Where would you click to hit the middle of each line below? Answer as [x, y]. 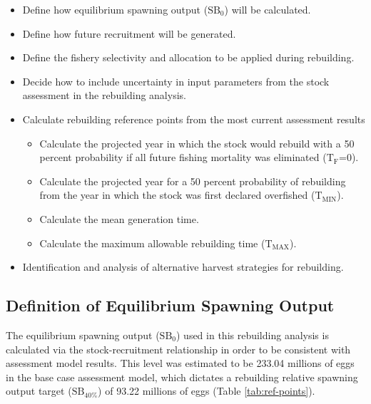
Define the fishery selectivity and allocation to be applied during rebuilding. [188, 57]
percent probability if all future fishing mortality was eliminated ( [183, 157]
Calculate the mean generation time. [119, 218]
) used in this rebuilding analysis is [253, 335]
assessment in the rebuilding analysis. [104, 95]
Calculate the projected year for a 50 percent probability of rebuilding [193, 181]
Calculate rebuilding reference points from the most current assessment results [194, 119]
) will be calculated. [268, 9]
